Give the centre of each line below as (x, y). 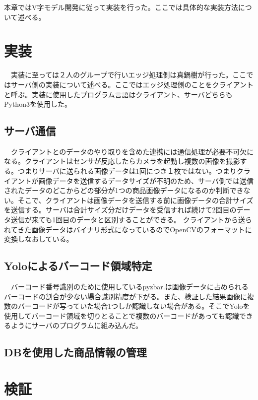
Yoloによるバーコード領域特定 (78, 266)
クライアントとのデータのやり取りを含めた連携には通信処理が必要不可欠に (132, 151)
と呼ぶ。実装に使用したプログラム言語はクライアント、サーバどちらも (118, 94)
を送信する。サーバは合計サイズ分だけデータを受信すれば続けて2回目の (120, 210)
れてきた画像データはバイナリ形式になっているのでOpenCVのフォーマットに (128, 229)
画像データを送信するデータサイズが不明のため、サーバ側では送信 (146, 180)
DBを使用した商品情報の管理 (75, 352)
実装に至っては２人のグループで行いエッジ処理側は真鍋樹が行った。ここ (129, 75)
